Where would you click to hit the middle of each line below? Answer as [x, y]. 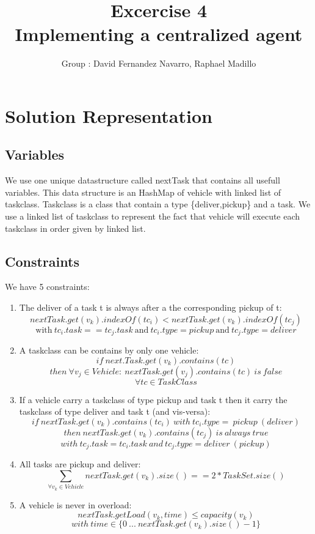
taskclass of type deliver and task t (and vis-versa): [115, 411]
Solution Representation [109, 115]
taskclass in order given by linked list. [75, 228]
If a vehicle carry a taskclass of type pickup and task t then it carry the [153, 399]
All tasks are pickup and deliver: [80, 464]
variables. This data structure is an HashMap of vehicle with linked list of [143, 192]
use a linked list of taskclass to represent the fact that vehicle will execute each [153, 216]
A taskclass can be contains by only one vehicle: [109, 350]
